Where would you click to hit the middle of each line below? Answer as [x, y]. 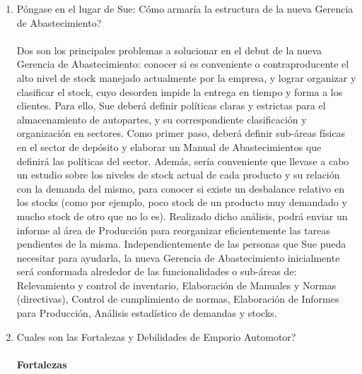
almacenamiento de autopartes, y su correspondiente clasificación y [162, 119]
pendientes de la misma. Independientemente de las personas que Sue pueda [181, 244]
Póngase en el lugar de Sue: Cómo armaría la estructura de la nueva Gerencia [185, 8]
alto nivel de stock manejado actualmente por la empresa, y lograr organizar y [186, 77]
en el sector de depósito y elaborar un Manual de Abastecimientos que [169, 146]
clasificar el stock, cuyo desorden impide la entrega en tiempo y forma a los [180, 91]
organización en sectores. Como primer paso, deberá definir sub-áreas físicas [181, 133]
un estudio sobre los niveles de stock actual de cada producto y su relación [178, 175]
